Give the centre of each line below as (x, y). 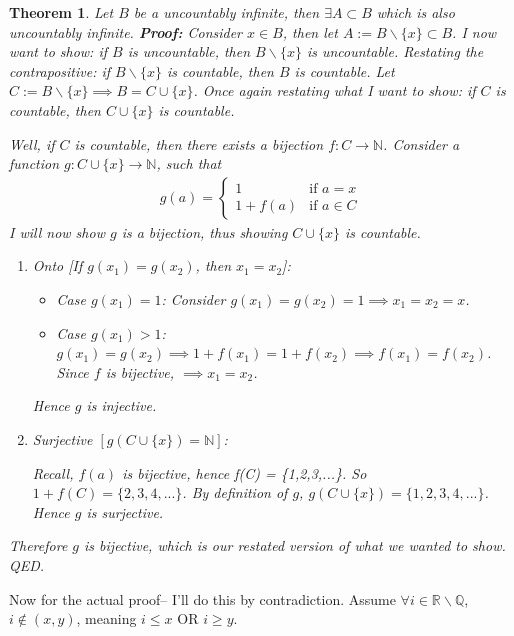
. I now (474, 31)
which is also (415, 12)
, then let (310, 31)
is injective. (121, 405)
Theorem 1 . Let (61, 12)
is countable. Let (344, 70)
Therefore (38, 545)
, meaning (106, 618)
